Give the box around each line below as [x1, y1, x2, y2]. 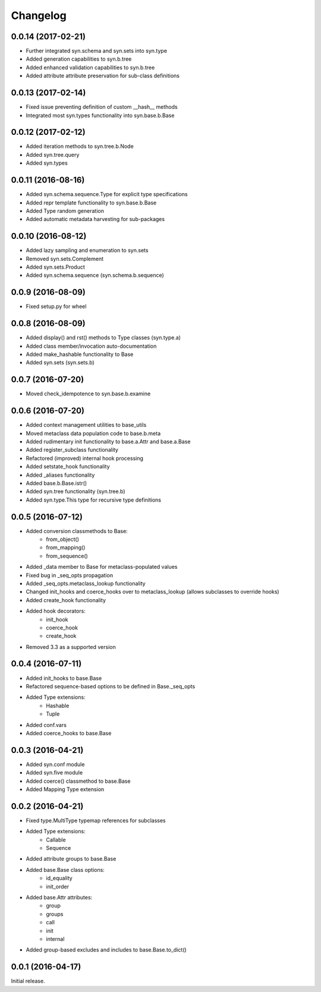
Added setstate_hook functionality [26, 463, 110, 470]
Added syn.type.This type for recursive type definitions [26, 496, 162, 503]
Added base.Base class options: [26, 866, 105, 873]
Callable [46, 836, 66, 843]
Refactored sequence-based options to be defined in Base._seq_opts [26, 682, 196, 689]
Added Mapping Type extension [26, 786, 105, 793]
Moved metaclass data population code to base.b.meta [26, 430, 160, 437]
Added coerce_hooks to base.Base [26, 729, 112, 736]
